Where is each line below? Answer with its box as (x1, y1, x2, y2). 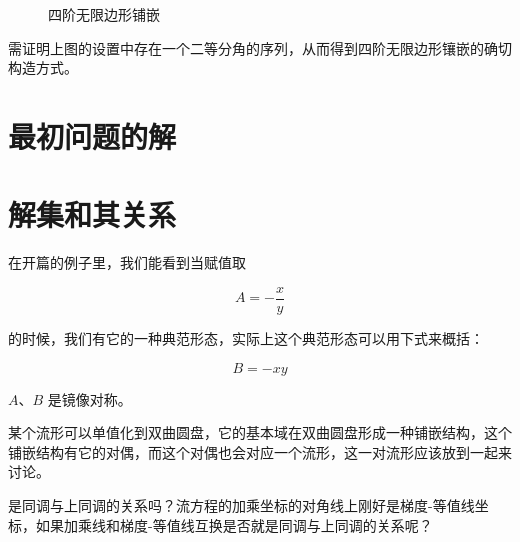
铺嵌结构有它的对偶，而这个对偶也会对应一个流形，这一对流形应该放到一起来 (8, 441, 512, 462)
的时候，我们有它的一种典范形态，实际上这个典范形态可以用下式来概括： (8, 327, 484, 348)
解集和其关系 (8, 194, 177, 235)
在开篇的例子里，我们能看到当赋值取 (8, 252, 246, 273)
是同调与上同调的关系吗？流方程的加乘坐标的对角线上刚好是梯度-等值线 (8, 494, 475, 515)
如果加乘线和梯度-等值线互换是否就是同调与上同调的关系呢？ (35, 514, 433, 535)
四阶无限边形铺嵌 (48, 4, 160, 24)
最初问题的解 (8, 115, 177, 156)
